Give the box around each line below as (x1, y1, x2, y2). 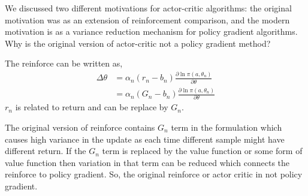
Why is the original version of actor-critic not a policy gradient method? (5, 37, 271, 49)
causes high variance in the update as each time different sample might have (5, 132, 285, 145)
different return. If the (5, 144, 86, 157)
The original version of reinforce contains (5, 121, 155, 133)
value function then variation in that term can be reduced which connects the (5, 156, 290, 168)
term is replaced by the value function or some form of (102, 144, 303, 157)
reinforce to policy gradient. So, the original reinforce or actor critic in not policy (5, 168, 303, 180)
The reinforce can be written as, (5, 57, 123, 70)
